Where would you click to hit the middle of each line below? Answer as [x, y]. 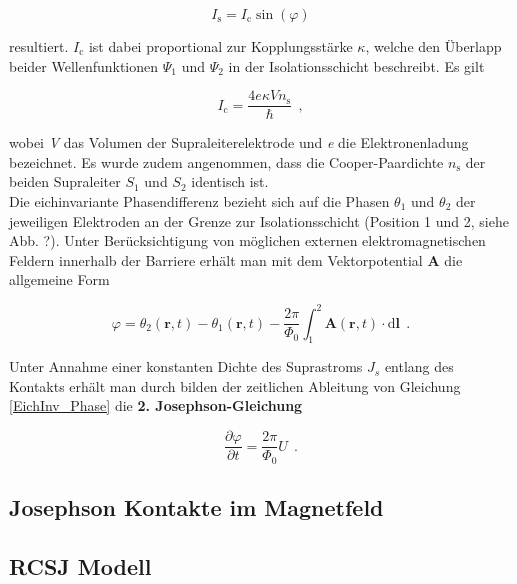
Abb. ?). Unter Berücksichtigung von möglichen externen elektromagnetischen [247, 240]
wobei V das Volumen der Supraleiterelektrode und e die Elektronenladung [239, 142]
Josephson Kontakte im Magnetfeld [196, 506]
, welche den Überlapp [433, 46]
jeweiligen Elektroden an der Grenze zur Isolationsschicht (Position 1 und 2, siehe [259, 220]
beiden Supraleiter [65, 181]
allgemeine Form [59, 279]
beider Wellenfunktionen [84, 65]
